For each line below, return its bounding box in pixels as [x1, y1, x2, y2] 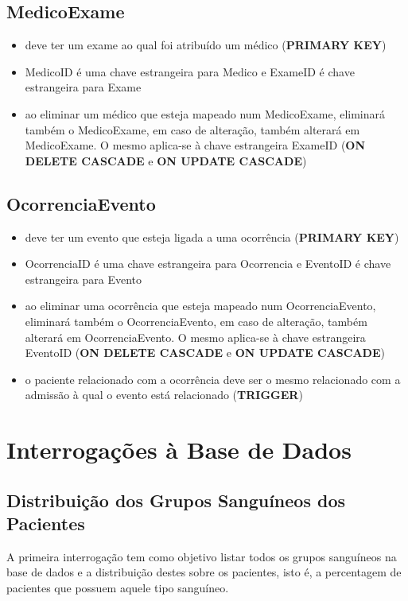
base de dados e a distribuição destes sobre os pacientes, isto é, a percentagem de [6, 564, 402, 580]
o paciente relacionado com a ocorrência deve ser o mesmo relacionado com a [25, 370, 401, 387]
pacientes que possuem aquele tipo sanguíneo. [6, 580, 229, 596]
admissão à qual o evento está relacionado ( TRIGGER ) [25, 386, 303, 403]
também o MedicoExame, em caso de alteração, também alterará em [25, 121, 360, 138]
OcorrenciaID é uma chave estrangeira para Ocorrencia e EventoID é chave [25, 255, 391, 272]
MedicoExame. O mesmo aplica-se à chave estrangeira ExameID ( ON [25, 137, 366, 153]
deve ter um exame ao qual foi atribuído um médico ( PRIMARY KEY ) [25, 37, 387, 53]
